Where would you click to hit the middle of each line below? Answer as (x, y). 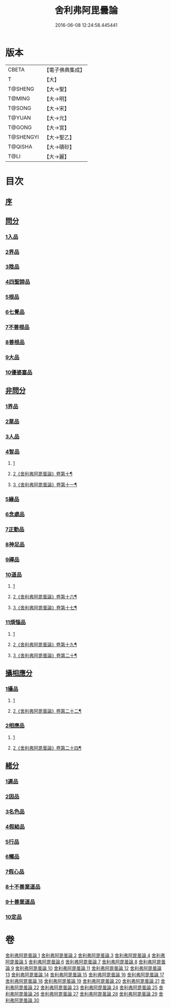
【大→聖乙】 (59, 137)
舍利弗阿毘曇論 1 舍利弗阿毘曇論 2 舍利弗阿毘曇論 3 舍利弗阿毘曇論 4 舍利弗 (85, 956)
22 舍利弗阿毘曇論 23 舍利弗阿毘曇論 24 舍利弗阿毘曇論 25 (96, 987)
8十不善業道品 (23, 887)
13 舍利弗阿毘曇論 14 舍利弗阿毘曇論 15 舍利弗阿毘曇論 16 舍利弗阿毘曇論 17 (85, 975)
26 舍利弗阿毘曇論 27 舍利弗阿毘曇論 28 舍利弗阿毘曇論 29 (95, 994)
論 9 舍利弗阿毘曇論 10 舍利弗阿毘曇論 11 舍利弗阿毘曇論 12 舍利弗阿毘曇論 (83, 968)
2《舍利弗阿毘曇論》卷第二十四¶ (47, 748)
